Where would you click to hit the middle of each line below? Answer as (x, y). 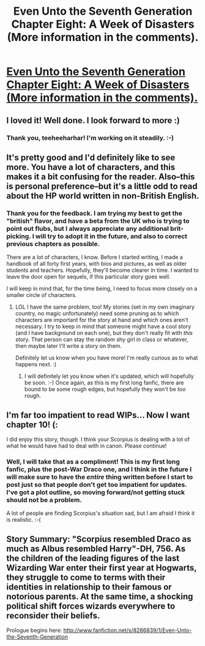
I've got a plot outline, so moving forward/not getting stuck (96, 492)
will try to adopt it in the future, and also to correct (112, 236)
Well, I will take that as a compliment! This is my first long (93, 462)
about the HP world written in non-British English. (103, 196)
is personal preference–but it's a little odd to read (102, 186)
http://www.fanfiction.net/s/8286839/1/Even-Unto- (128, 630)
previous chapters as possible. (53, 244)
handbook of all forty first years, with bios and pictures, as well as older (97, 264)
